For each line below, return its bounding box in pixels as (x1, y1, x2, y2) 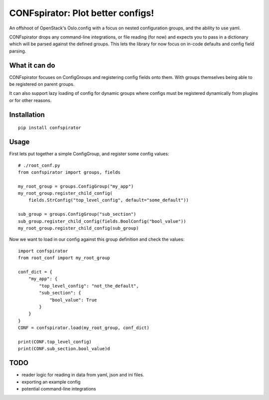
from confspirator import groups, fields (18, 169, 121, 175)
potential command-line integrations (21, 386, 97, 392)
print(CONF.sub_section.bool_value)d (18, 346, 111, 352)
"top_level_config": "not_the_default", (39, 283, 139, 289)
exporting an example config (21, 379, 81, 385)
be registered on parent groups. (9, 81, 75, 87)
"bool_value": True (49, 297, 97, 303)
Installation (9, 110, 45, 119)
